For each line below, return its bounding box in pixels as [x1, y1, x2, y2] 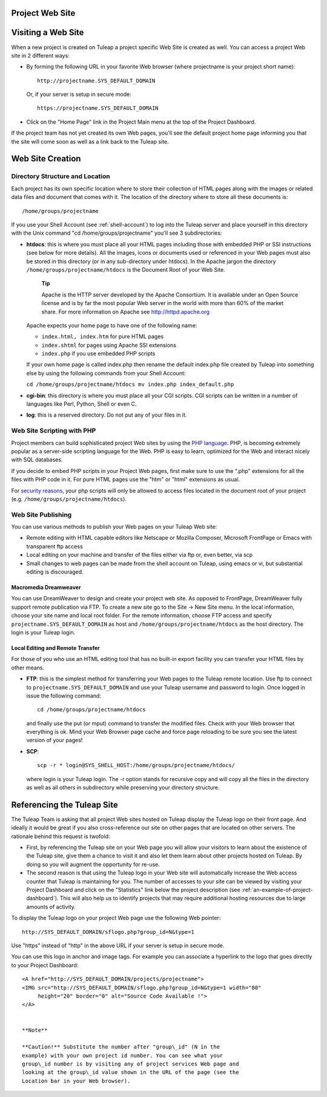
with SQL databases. [11, 456, 63, 463]
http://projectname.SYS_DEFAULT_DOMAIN [37, 77, 156, 84]
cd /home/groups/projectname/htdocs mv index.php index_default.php [26, 381, 234, 388]
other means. [11, 664, 45, 671]
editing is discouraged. [26, 568, 84, 575]
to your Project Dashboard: [11, 961, 79, 968]
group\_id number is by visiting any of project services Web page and [22, 1061, 239, 1067]
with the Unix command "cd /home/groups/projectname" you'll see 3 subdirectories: [11, 229, 222, 237]
